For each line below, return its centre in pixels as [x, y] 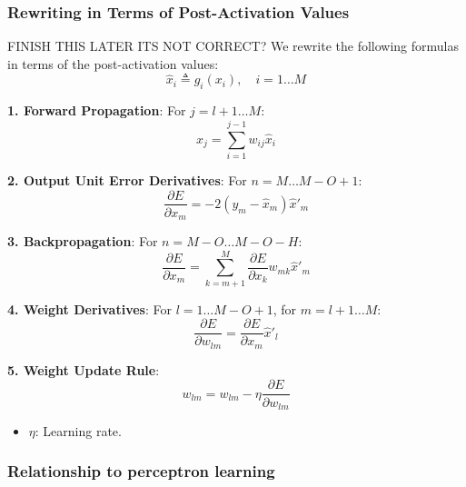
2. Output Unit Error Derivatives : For [127, 179]
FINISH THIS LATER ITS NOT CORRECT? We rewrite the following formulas [233, 46]
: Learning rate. [78, 430]
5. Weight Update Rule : [84, 369]
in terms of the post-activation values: [113, 63]
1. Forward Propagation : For [97, 110]
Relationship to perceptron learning [141, 471]
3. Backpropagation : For [83, 241]
